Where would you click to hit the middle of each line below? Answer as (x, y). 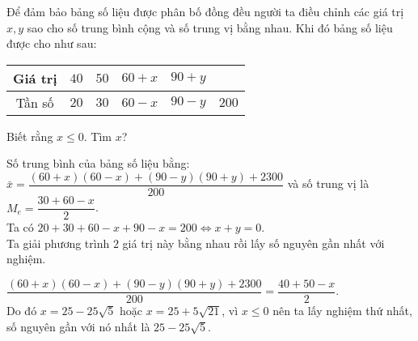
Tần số (35, 102)
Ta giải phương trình (58, 243)
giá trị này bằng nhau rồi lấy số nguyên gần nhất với (253, 243)
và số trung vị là (328, 183)
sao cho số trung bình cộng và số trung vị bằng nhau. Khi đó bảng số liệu (210, 27)
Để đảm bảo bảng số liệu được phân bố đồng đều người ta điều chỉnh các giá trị (205, 11)
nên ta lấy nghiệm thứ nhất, (342, 310)
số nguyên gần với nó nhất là (78, 326)
